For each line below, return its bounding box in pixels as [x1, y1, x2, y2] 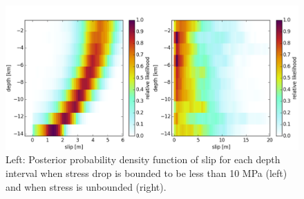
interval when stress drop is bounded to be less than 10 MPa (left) [6, 165, 287, 180]
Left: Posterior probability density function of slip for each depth [6, 152, 281, 167]
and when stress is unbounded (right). [6, 179, 167, 193]
